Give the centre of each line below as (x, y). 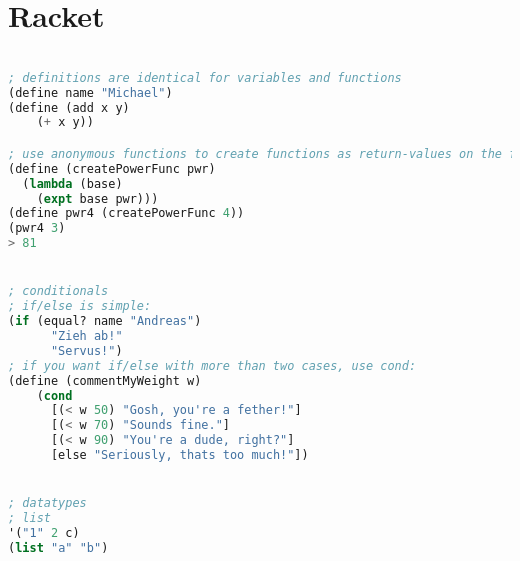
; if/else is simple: (80, 306)
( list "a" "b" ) (58, 547)
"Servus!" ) (86, 350)
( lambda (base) (72, 183)
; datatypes (47, 503)
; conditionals (58, 291)
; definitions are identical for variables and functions (205, 77)
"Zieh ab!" (86, 336)
